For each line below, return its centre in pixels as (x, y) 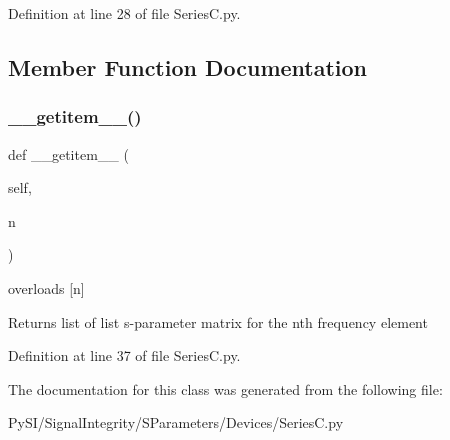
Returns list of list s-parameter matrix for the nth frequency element (218, 321)
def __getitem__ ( (68, 153)
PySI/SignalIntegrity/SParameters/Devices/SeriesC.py (176, 422)
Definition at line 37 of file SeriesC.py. (124, 355)
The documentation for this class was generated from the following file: (225, 388)
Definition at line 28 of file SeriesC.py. (124, 13)
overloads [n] (46, 287)
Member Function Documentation (188, 66)
